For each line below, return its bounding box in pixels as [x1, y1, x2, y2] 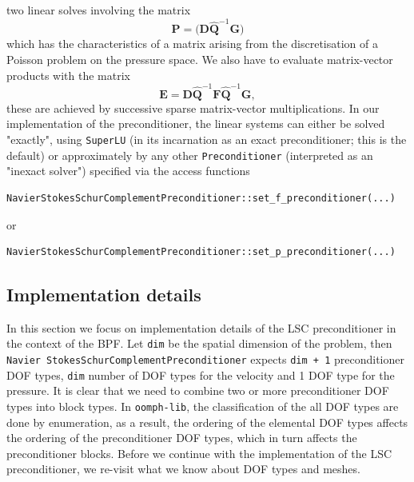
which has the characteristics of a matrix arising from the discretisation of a [6, 35, 379, 52]
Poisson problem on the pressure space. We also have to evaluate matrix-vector [6, 50, 393, 67]
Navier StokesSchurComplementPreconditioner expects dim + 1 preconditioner [6, 351, 404, 368]
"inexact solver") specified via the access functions [6, 162, 250, 179]
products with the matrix [6, 66, 130, 83]
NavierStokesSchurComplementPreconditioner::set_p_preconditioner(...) [6, 246, 396, 258]
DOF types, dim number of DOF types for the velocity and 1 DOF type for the [6, 366, 395, 383]
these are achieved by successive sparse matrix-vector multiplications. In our [6, 99, 380, 116]
